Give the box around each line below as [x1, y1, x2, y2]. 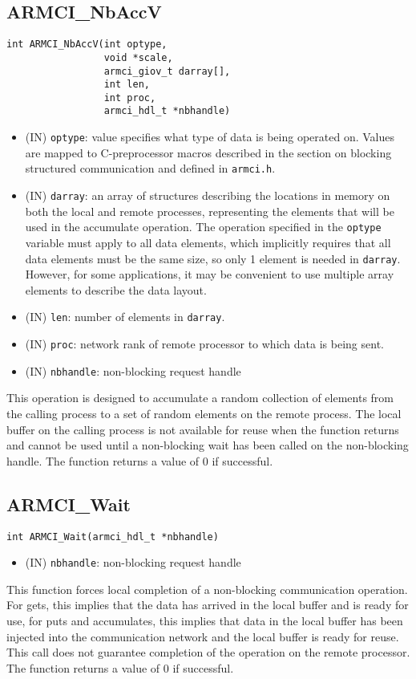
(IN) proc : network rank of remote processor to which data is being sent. [25, 335, 384, 352]
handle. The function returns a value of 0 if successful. [6, 452, 273, 469]
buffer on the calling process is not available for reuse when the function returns [6, 421, 399, 437]
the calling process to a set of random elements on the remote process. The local [6, 405, 402, 421]
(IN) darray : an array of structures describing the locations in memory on [25, 187, 390, 204]
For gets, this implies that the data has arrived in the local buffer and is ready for [6, 596, 409, 613]
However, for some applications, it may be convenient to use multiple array [25, 266, 394, 283]
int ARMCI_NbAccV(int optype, [6, 39, 168, 51]
